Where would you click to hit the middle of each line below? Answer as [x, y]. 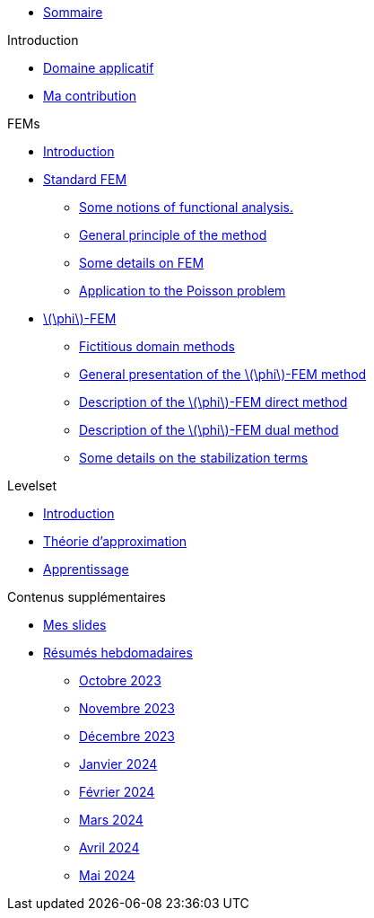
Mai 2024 [107, 875]
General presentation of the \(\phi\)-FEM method [223, 374]
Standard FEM [85, 179]
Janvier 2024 [118, 764]
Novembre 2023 [127, 708]
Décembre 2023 [127, 736]
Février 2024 [117, 792]
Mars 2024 [111, 820]
